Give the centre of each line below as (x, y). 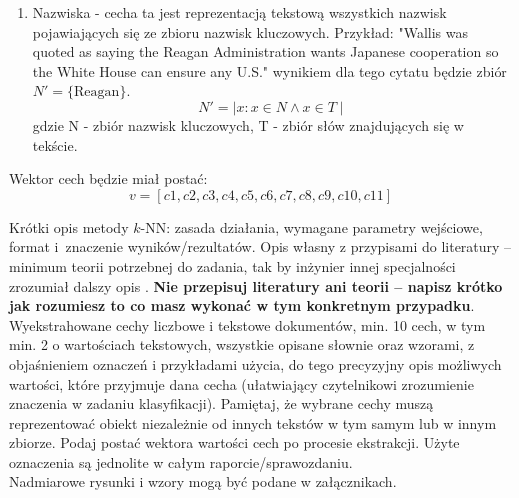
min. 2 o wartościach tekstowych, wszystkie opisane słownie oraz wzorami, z (242, 344)
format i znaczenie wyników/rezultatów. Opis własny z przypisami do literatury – (260, 246)
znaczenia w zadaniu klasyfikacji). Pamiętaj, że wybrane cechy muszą (221, 403)
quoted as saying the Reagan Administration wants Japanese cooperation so (265, 51)
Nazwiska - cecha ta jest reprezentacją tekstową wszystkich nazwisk (239, 12)
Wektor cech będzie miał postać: (108, 178)
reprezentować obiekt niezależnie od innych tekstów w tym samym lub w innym (253, 422)
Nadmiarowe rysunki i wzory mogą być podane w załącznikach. (203, 481)
